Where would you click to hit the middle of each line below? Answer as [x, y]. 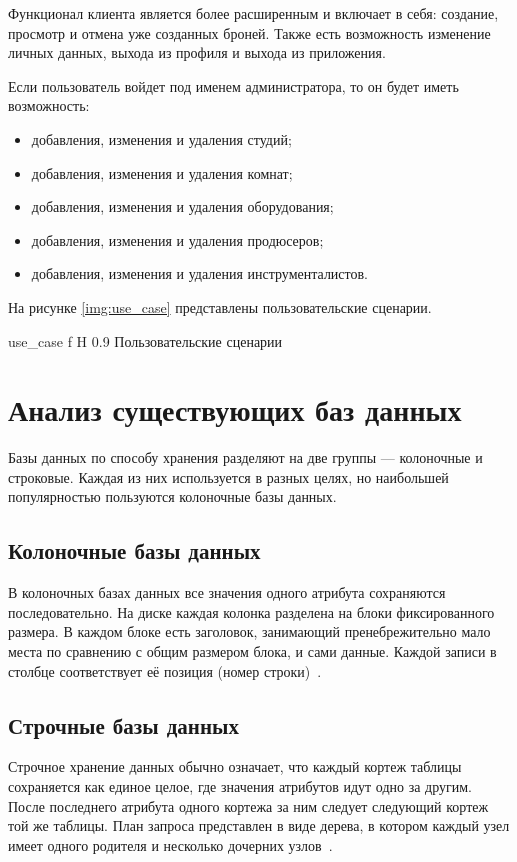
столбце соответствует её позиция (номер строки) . [165, 670]
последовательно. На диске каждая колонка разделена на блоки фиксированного [251, 611]
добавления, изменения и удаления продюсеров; [177, 239]
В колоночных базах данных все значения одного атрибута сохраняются [227, 592]
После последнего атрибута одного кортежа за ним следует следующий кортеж [248, 805]
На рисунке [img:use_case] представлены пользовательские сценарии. [220, 306]
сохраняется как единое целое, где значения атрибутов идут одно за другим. [240, 786]
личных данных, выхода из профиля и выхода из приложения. [197, 52]
